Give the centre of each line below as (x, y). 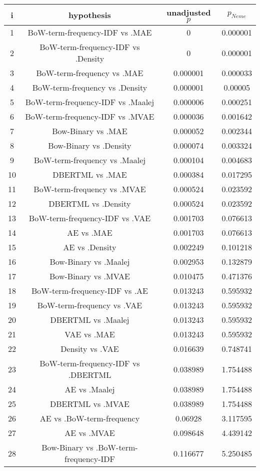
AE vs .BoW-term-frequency (90, 418)
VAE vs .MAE (90, 334)
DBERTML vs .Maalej (90, 320)
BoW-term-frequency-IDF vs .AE (89, 291)
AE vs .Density (90, 247)
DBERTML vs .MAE (90, 174)
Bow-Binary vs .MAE (90, 131)
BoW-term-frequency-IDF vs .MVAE (90, 116)
